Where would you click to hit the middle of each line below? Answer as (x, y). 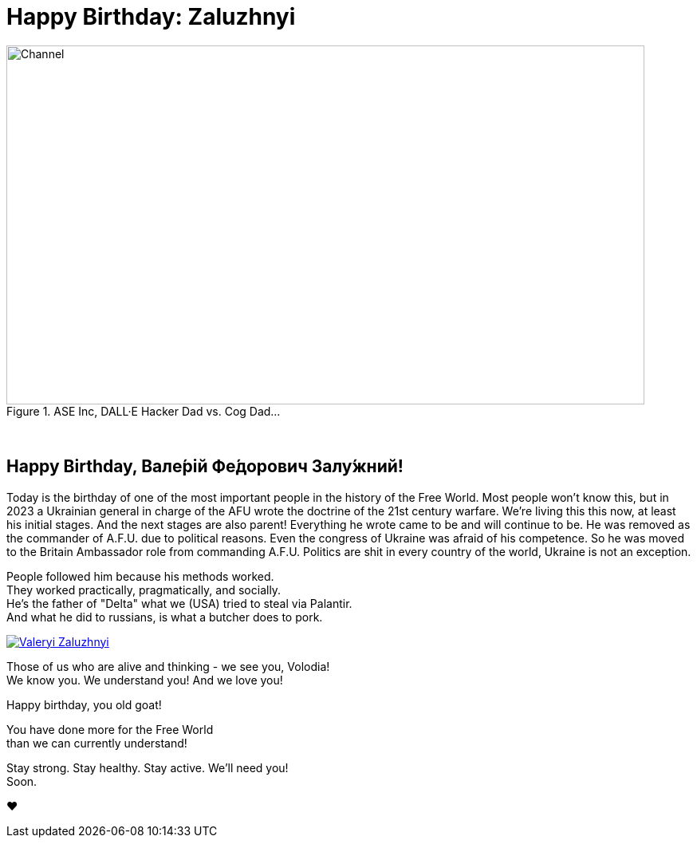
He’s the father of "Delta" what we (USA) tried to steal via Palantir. (179, 603)
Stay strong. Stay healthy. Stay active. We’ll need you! (148, 767)
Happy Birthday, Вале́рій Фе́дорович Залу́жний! (205, 467)
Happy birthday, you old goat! (84, 704)
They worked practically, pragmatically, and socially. (144, 590)
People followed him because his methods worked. (140, 576)
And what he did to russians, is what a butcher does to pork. (165, 617)
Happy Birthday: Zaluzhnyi (151, 17)
